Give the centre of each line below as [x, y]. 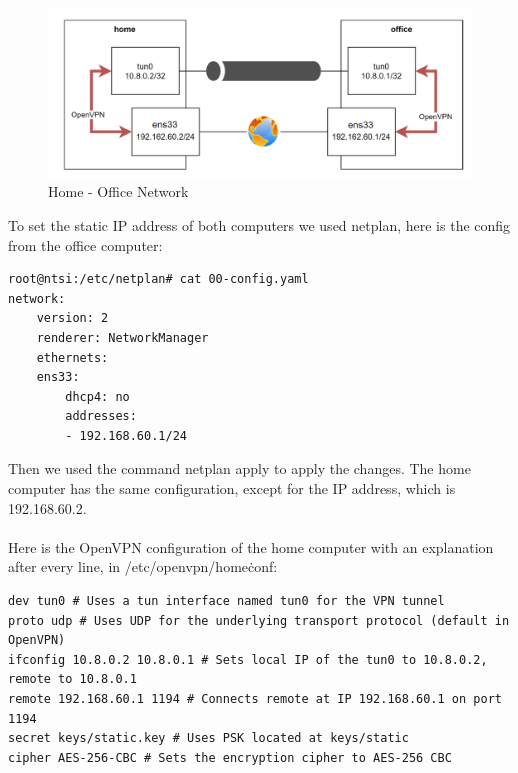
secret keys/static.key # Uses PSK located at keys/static [208, 738]
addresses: [101, 416]
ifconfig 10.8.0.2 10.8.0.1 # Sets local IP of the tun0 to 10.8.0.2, [248, 659]
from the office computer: [85, 244]
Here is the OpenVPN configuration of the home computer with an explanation [251, 546]
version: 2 [72, 318]
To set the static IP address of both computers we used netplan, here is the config [259, 224]
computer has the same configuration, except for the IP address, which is [232, 488]
